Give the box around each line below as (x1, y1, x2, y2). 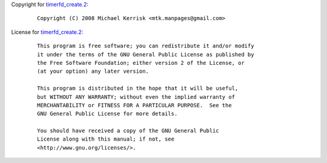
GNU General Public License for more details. (37, 110, 178, 118)
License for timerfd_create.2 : (11, 28, 84, 36)
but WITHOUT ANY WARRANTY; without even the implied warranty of (37, 93, 236, 100)
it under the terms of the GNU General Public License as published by (37, 51, 254, 58)
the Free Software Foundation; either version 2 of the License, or (37, 59, 245, 66)
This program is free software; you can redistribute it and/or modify (37, 42, 254, 50)
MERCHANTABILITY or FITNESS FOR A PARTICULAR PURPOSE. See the (37, 102, 233, 108)
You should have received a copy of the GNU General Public (37, 127, 219, 135)
